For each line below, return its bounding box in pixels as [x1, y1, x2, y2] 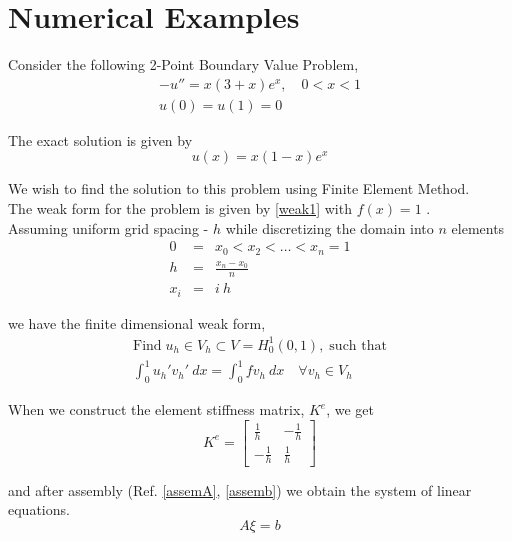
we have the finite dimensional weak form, [8, 312, 266, 333]
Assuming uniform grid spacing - [8, 217, 209, 238]
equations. [8, 499, 70, 520]
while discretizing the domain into [225, 217, 434, 238]
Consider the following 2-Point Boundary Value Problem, [8, 54, 359, 75]
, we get [326, 399, 375, 420]
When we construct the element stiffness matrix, [8, 399, 305, 420]
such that [329, 338, 387, 353]
